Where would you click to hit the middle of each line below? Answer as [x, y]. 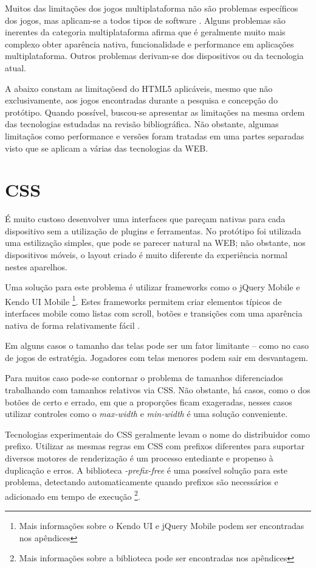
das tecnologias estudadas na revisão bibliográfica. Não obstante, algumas [142, 124]
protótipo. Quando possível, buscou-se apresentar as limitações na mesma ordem [155, 112]
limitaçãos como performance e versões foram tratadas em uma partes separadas [155, 135]
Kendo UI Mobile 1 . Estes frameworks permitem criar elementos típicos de [143, 300]
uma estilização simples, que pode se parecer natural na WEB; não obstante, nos [155, 243]
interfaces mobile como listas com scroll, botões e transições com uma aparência [154, 313]
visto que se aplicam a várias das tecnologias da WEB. [107, 148]
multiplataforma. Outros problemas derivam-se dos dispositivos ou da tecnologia [154, 56]
